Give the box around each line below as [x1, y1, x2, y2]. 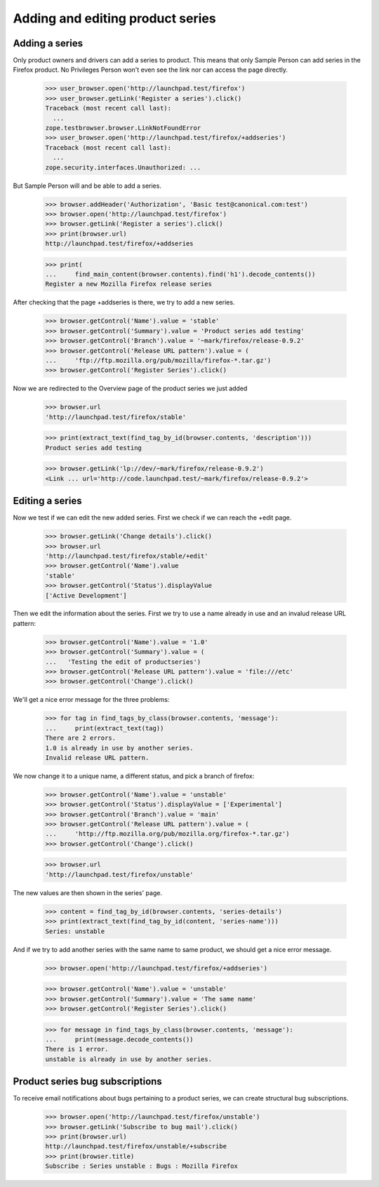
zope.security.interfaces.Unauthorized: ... [45, 163, 201, 172]
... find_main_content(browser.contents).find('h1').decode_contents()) [45, 271, 316, 278]
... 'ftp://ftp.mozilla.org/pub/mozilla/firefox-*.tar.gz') [45, 356, 272, 364]
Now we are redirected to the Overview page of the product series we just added [13, 384, 248, 393]
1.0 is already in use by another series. [45, 744, 194, 752]
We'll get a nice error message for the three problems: [13, 695, 170, 704]
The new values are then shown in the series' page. [13, 888, 163, 897]
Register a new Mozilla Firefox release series [45, 280, 212, 288]
